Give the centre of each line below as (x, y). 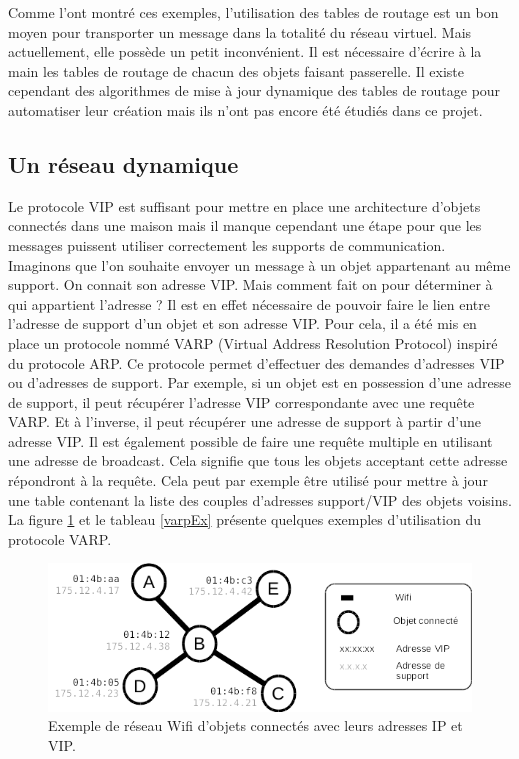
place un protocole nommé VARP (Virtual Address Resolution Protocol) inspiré (253, 342)
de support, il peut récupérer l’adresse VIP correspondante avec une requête (241, 401)
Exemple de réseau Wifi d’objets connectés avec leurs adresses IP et (255, 725)
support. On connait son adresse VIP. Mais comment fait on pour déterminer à (250, 284)
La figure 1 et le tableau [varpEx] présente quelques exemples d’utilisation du (244, 519)
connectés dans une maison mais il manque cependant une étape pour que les (245, 225)
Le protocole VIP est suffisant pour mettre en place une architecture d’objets (244, 205)
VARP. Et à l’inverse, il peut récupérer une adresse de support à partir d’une (244, 421)
